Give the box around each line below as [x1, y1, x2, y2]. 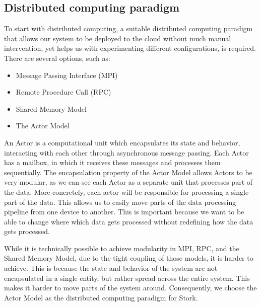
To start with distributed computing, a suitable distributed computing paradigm [4, 23, 253, 34]
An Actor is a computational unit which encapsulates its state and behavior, [4, 137, 240, 147]
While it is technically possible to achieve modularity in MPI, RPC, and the [4, 243, 239, 253]
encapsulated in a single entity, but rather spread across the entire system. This [4, 272, 250, 283]
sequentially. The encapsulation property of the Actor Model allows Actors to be [4, 167, 252, 177]
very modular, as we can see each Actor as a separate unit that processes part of [4, 177, 253, 187]
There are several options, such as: [4, 52, 110, 63]
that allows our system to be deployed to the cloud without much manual [4, 33, 231, 43]
